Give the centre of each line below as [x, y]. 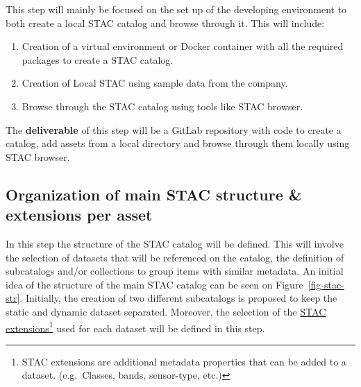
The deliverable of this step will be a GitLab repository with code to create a [174, 129]
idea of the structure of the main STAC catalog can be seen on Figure [154, 284]
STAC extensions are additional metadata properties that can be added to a [184, 361]
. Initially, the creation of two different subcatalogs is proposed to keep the [178, 298]
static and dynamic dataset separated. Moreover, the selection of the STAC [166, 311]
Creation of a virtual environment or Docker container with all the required [183, 46]
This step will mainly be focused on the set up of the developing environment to [176, 9]
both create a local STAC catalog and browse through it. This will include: [165, 23]
